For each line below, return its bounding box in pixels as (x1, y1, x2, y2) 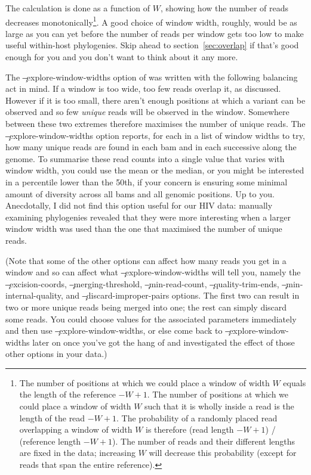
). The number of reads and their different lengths (112, 434, 295, 447)
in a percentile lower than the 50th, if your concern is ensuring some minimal (5, 175, 288, 188)
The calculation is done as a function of (5, 2, 150, 14)
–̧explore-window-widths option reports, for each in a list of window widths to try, (5, 129, 305, 141)
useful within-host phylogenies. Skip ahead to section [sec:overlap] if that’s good (5, 39, 299, 51)
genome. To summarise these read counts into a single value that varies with (5, 152, 285, 164)
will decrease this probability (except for (149, 446, 297, 459)
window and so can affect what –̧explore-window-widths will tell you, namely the (5, 266, 301, 278)
